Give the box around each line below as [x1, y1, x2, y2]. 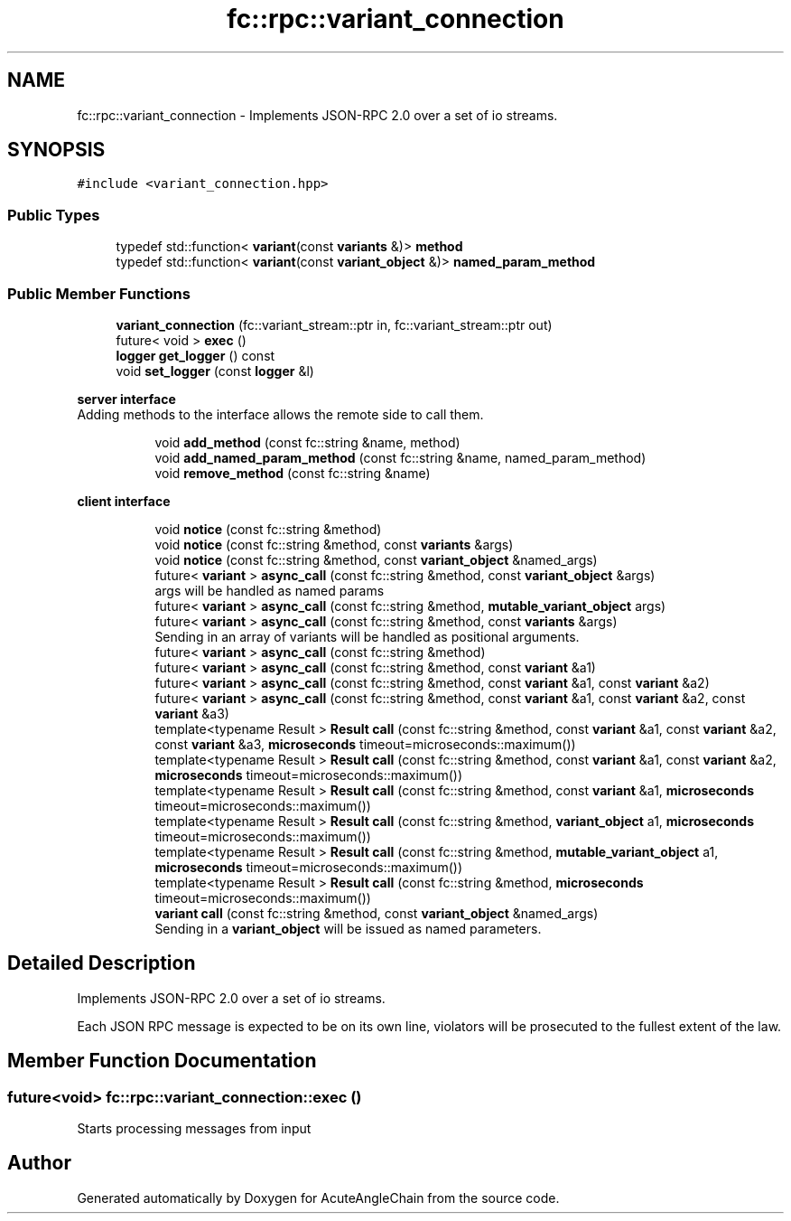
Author [7, 1151, 71, 1175]
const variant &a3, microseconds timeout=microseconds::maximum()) [154, 736, 576, 752]
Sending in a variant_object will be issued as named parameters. [154, 920, 542, 936]
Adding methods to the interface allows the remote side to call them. [77, 406, 484, 422]
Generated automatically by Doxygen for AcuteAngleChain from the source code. [77, 1189, 560, 1206]
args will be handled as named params [154, 582, 385, 598]
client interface [77, 493, 171, 509]
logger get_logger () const [116, 347, 275, 363]
